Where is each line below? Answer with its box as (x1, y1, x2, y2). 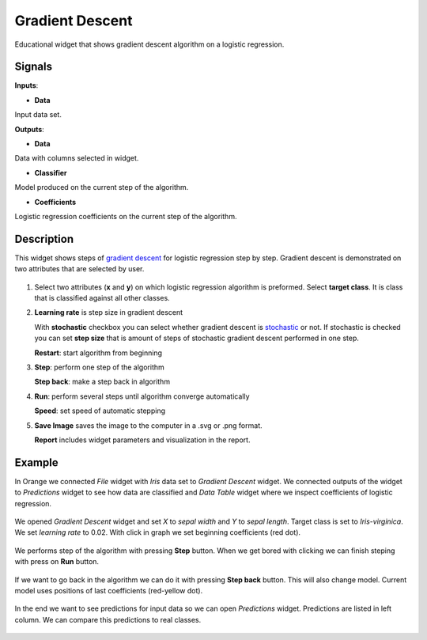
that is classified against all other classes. (34, 293, 170, 303)
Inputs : (14, 81, 39, 90)
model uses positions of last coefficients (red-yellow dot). (14, 585, 203, 595)
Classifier (34, 168, 67, 177)
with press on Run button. (14, 557, 99, 566)
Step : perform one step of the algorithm (34, 362, 165, 372)
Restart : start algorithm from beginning (34, 348, 162, 358)
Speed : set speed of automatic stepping (34, 406, 166, 415)
